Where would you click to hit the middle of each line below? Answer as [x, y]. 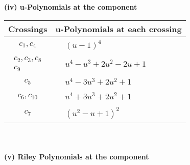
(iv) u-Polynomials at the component [71, 7]
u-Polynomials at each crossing [118, 29]
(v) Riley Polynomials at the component [77, 156]
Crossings [28, 29]
